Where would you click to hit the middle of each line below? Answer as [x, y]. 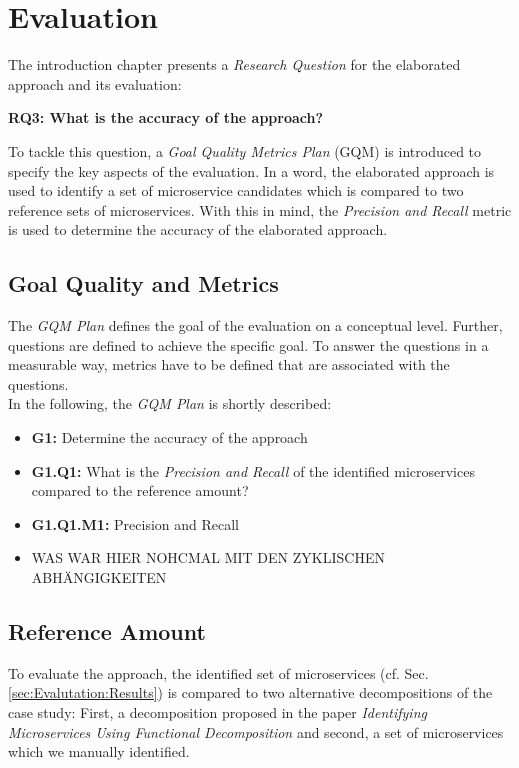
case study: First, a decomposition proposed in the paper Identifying [217, 712]
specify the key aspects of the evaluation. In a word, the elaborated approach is [251, 170]
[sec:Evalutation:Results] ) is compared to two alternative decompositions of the [250, 692]
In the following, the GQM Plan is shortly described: [170, 403]
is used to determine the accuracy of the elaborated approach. [198, 229]
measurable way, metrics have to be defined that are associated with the [229, 364]
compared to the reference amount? [140, 490]
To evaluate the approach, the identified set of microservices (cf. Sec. [218, 672]
